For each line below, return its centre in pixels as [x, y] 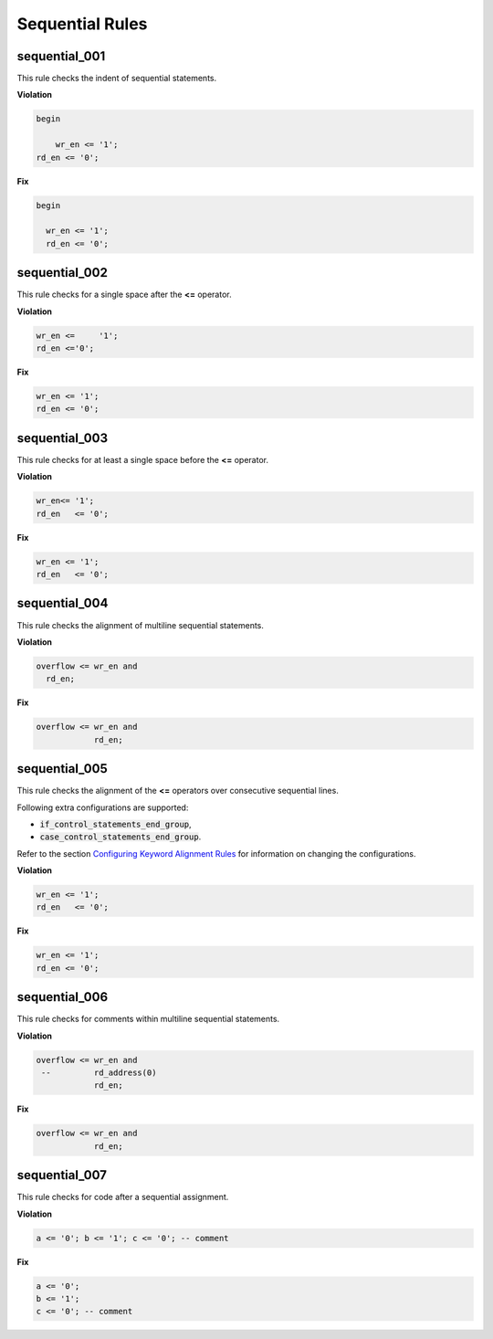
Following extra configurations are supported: [103, 807]
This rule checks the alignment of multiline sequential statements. [141, 625]
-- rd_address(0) [99, 1073]
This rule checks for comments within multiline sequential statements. [148, 1019]
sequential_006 [63, 997]
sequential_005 [63, 769]
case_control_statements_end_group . [121, 837]
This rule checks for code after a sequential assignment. [123, 1197]
